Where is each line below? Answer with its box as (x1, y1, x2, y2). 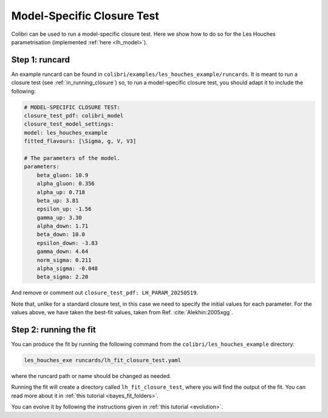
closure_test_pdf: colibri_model (24, 112, 124, 119)
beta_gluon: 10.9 (36, 172, 89, 178)
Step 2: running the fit (11, 325, 97, 335)
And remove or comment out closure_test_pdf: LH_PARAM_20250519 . (11, 289, 199, 297)
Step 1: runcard (11, 55, 70, 65)
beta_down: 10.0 (36, 231, 85, 238)
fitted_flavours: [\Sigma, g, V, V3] (24, 138, 137, 145)
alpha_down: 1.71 (36, 223, 89, 230)
